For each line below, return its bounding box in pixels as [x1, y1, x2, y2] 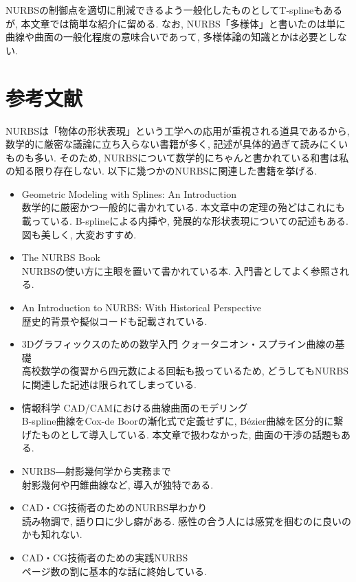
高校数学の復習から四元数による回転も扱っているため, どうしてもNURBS [21, 363, 349, 378]
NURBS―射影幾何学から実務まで [21, 463, 171, 478]
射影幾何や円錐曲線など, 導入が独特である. [21, 477, 214, 491]
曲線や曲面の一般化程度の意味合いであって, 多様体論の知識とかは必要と [5, 30, 328, 44]
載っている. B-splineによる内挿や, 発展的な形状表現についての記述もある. [21, 214, 348, 228]
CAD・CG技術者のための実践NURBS [21, 550, 188, 564]
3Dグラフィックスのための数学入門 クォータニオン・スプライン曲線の [21, 337, 335, 351]
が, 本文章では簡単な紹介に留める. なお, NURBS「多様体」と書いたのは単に [5, 16, 346, 30]
